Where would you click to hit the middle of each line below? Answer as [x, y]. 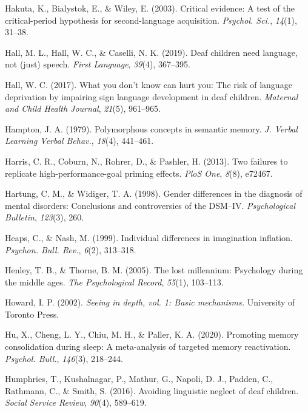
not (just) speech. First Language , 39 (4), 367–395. [98, 64]
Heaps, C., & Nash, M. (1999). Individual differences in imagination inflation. [149, 237]
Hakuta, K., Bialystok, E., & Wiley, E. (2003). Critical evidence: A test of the [150, 8]
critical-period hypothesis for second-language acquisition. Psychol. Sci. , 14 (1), [151, 20]
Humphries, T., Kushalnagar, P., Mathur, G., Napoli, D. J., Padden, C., [139, 379]
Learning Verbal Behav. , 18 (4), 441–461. [79, 141]
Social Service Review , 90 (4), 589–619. [76, 402]
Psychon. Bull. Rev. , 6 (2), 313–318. [71, 249]
